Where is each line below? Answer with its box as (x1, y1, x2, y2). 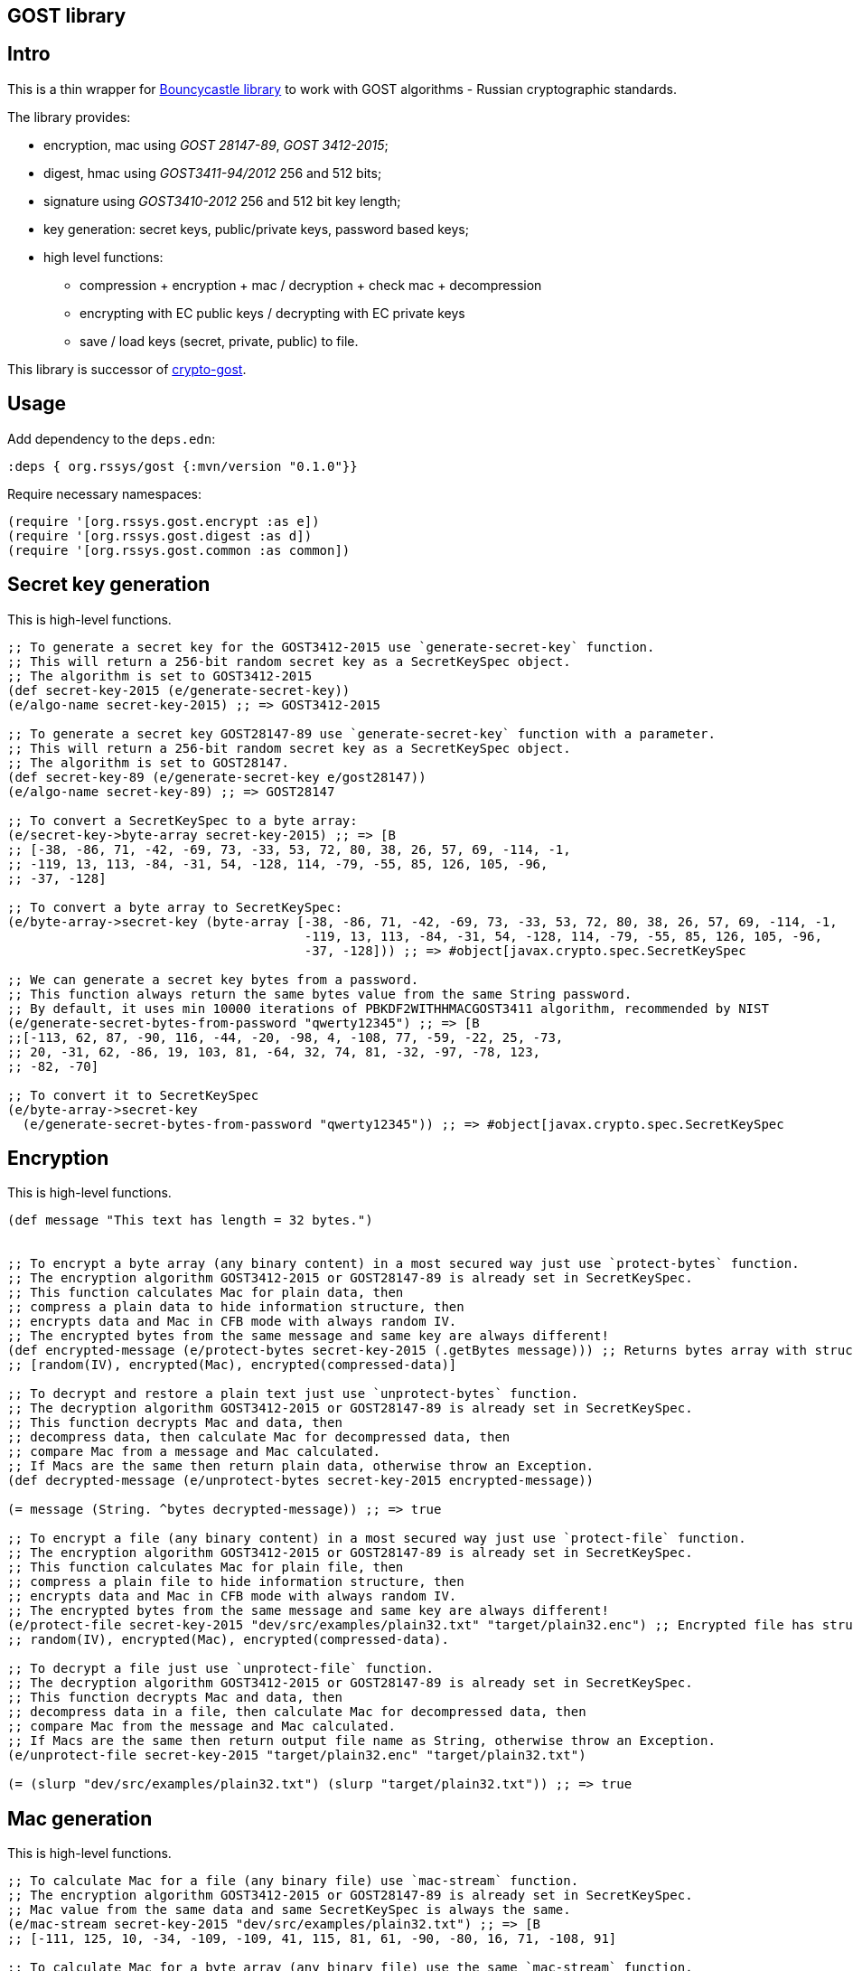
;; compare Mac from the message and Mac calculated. (7, 1719, 396, 1734)
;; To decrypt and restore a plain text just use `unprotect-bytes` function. (7, 1386, 579, 1402)
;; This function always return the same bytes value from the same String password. (7, 986, 633, 1001)
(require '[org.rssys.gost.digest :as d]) (7, 528, 313, 543)
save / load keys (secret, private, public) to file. (80, 333, 359, 349)
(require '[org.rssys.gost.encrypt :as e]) (7, 513, 320, 529)
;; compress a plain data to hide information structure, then (7, 1300, 464, 1315)
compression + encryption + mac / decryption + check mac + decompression (80, 277, 542, 293)
